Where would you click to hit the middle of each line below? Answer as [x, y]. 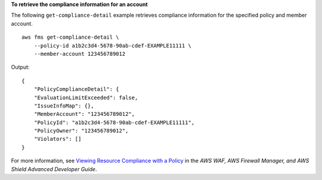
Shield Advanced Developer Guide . [54, 169]
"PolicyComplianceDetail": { [76, 89]
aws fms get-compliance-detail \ [70, 37]
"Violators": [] [58, 139]
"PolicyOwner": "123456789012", [81, 131]
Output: [20, 67]
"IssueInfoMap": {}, [64, 106]
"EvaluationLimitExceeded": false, [86, 97]
